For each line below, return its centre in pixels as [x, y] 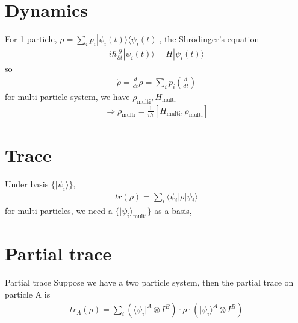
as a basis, [173, 211]
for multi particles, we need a [59, 211]
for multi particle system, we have [67, 96]
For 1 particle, [31, 39]
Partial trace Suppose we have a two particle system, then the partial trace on [149, 282]
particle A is [28, 294]
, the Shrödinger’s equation [209, 39]
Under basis [27, 183]
